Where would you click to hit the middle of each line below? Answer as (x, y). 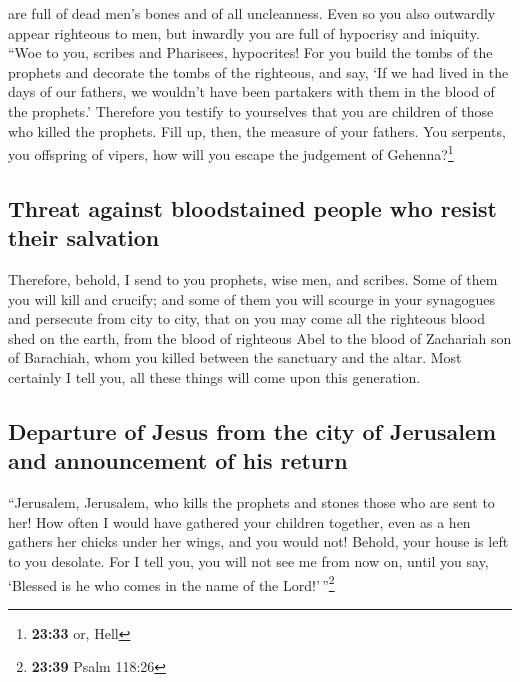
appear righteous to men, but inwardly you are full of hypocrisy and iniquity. (244, 32)
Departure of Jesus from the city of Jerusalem (252, 430)
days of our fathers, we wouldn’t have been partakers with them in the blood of (251, 91)
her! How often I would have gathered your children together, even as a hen (239, 521)
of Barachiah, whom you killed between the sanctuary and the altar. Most (235, 357)
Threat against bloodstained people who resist (253, 207)
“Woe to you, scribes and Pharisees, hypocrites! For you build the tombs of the (250, 52)
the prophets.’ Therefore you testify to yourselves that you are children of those (251, 110)
